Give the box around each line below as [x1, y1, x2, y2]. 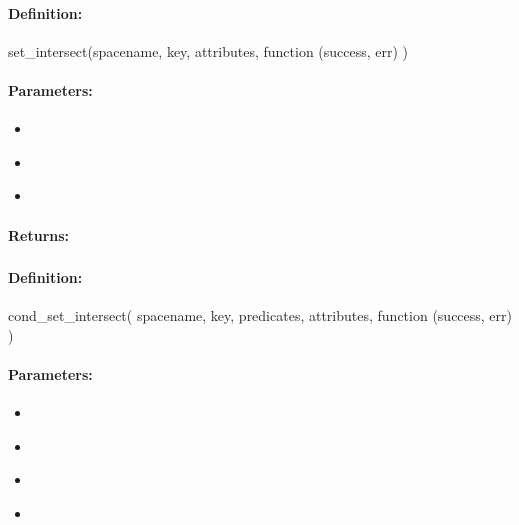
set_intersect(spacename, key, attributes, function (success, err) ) [8, 40, 409, 61]
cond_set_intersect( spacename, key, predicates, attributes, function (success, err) [8, 305, 512, 326]
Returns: [8, 224, 70, 245]
